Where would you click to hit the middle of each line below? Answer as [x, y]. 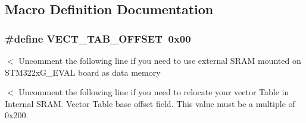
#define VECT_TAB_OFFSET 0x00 [98, 38]
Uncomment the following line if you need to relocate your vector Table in [154, 92]
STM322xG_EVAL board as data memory [83, 72]
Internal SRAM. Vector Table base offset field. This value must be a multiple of [150, 103]
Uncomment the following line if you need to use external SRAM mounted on [160, 60]
